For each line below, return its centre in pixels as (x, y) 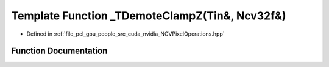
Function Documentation (59, 51)
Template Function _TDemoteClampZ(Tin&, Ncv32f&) (149, 16)
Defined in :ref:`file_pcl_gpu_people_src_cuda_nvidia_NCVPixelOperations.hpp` (126, 34)
